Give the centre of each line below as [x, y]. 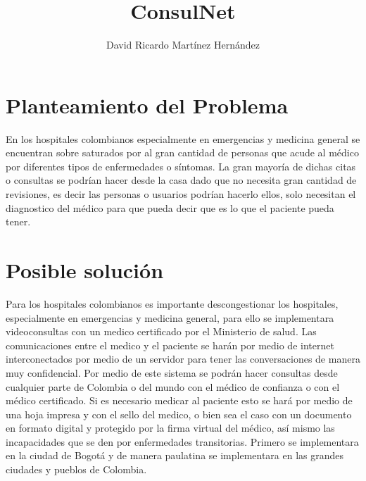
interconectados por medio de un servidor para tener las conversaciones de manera [183, 359]
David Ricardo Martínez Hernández [183, 45]
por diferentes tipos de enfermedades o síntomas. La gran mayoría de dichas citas [181, 166]
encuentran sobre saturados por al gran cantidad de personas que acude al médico [182, 152]
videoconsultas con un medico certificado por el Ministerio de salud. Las [161, 331]
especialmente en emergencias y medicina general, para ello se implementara [170, 317]
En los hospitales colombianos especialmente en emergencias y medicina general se [183, 138]
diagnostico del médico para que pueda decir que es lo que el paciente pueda [170, 207]
